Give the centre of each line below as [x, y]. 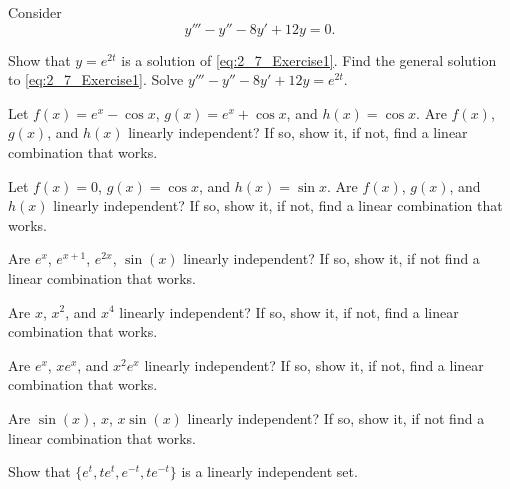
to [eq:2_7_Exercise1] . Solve [96, 79]
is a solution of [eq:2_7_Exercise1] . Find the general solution [309, 59]
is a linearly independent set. [269, 471]
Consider [35, 12]
